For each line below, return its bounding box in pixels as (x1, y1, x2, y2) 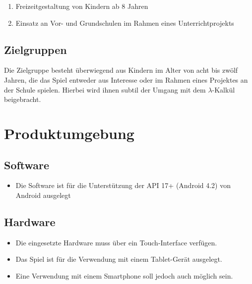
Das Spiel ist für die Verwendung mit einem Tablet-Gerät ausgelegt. (15, 254, 222, 264)
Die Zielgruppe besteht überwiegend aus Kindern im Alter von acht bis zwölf (4, 65, 238, 75)
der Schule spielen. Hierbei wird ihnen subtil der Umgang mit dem (4, 84, 206, 95)
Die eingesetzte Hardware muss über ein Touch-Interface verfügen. (15, 237, 217, 247)
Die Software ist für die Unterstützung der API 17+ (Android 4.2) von (15, 180, 231, 190)
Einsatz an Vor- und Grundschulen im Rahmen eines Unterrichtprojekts (15, 17, 234, 28)
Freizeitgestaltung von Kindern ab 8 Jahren (15, 1, 148, 11)
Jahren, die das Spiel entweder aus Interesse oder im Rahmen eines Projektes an (4, 74, 248, 85)
